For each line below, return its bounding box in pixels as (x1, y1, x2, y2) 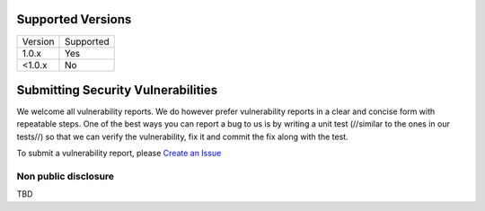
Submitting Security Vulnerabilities (16, 82, 218, 98)
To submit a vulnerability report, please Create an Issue (16, 148, 222, 159)
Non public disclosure (16, 170, 115, 182)
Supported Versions (16, 12, 132, 27)
